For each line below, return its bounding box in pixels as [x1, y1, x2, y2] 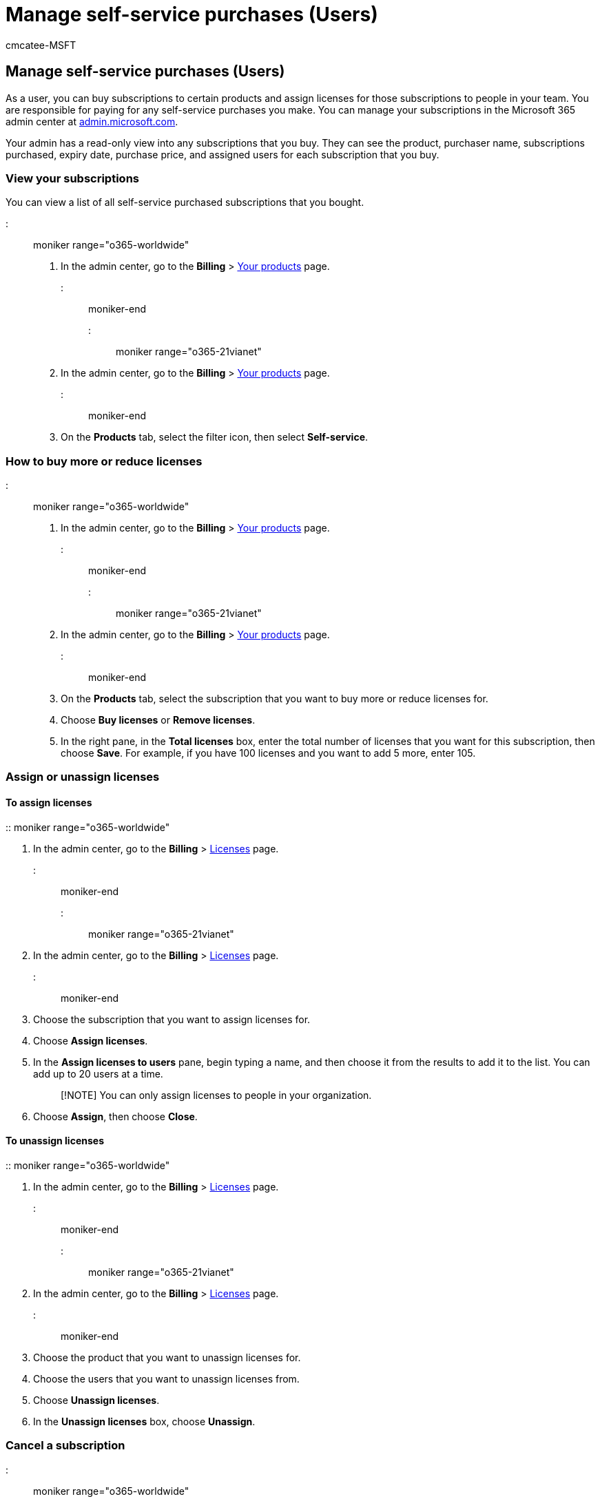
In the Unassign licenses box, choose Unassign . [33, 1415, 256, 1427]
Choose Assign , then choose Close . [33, 1110, 198, 1122]
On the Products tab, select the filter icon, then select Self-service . [61, 431, 369, 443]
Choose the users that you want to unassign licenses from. [33, 1372, 300, 1385]
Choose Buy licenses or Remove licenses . [61, 714, 256, 726]
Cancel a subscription [6, 1438, 125, 1453]
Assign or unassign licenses [6, 770, 160, 784]
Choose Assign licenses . [33, 1034, 148, 1047]
